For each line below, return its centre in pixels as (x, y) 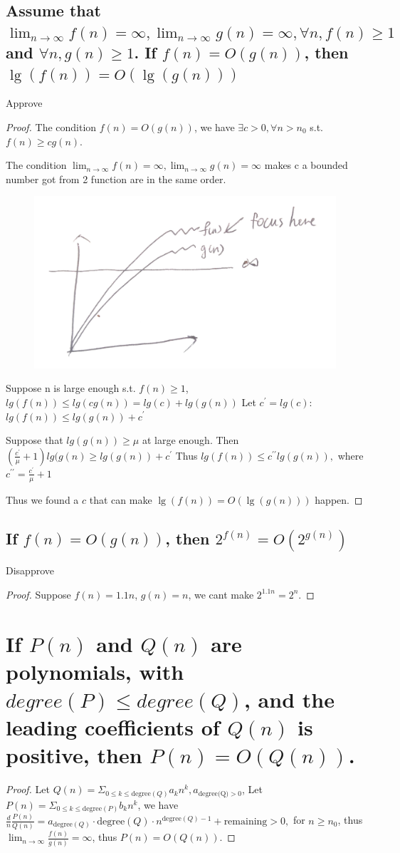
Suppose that (35, 440)
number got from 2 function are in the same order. (116, 179)
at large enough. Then (190, 440)
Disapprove (30, 570)
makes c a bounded (306, 165)
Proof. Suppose (38, 594)
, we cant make (221, 594)
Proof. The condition (51, 126)
